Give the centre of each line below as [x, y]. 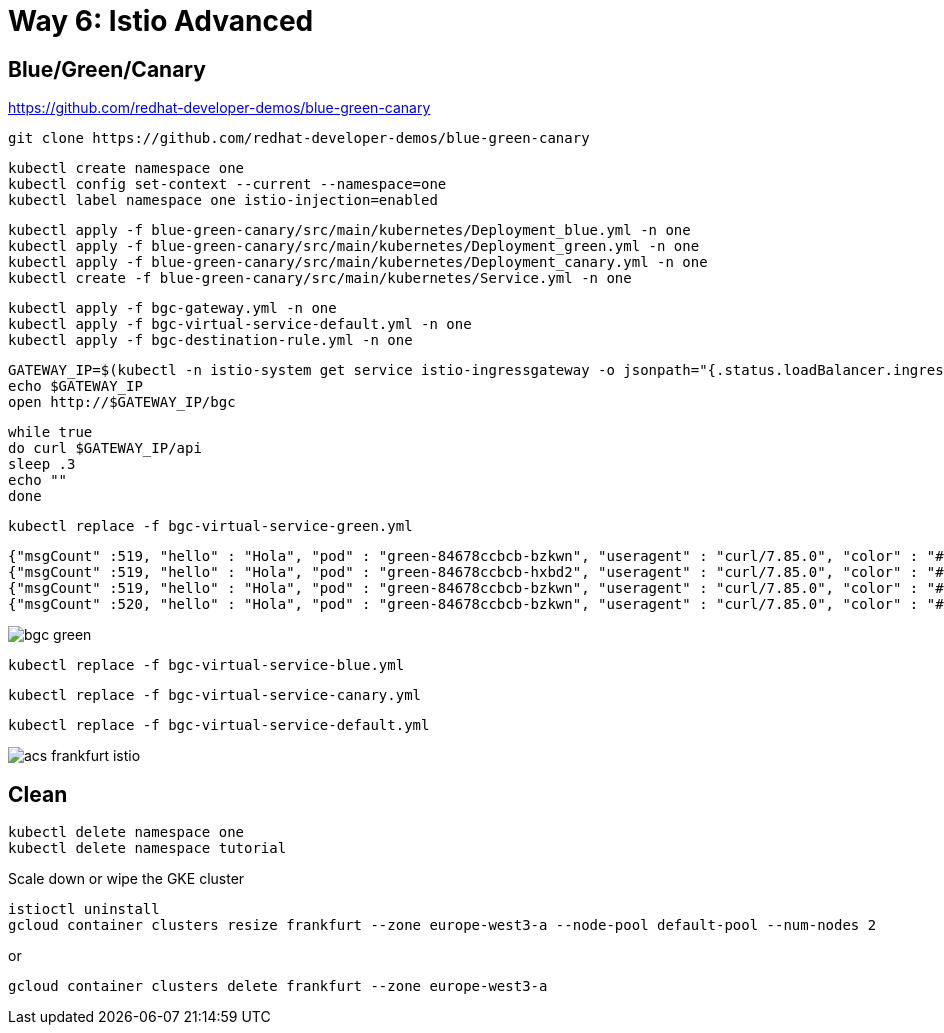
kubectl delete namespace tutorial [147, 848]
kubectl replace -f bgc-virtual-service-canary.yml [215, 695]
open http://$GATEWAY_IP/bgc [122, 402]
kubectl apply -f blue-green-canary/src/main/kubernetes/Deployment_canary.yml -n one [358, 262]
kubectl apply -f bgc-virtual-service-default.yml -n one [240, 324]
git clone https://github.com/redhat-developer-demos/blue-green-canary [299, 138]
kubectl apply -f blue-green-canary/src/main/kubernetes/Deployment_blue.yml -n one [349, 230]
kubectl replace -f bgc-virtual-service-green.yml [210, 526]
